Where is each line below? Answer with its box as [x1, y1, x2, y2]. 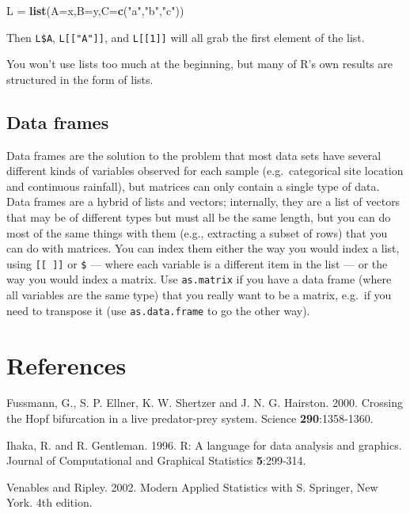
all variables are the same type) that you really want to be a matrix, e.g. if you [6, 287, 392, 303]
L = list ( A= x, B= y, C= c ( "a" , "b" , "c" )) [6, 2, 184, 18]
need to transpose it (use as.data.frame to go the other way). [6, 302, 310, 318]
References [6, 348, 127, 381]
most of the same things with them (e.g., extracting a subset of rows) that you [6, 224, 388, 241]
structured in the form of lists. [6, 70, 154, 87]
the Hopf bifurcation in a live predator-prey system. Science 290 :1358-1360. [6, 410, 374, 427]
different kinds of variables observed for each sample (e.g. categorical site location [6, 162, 404, 179]
